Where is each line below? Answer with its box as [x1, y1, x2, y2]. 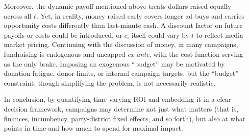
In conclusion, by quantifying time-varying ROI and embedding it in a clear [4, 94, 231, 104]
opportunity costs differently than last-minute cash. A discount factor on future [4, 20, 243, 30]
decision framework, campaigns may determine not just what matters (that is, [4, 103, 239, 113]
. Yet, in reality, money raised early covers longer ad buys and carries [36, 10, 244, 21]
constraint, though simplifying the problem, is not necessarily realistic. [4, 77, 216, 88]
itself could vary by [131, 29, 189, 40]
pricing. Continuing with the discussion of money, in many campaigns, [27, 39, 238, 49]
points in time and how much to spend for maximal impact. [4, 123, 183, 133]
